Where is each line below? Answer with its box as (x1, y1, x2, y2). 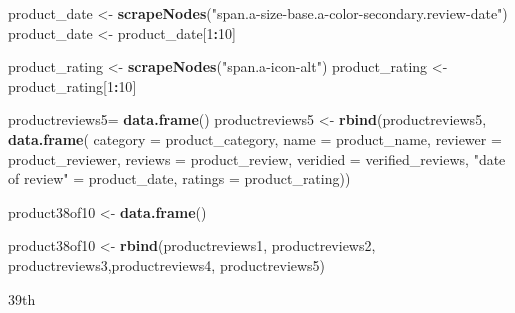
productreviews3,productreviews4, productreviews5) (8, 254, 326, 275)
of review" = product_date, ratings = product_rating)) (8, 168, 351, 189)
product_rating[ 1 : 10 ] (8, 75, 137, 96)
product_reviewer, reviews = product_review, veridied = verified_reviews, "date (8, 148, 506, 169)
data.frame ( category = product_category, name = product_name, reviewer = (8, 128, 502, 149)
